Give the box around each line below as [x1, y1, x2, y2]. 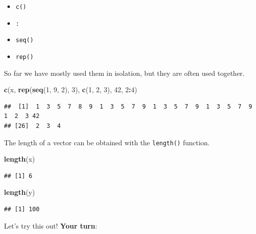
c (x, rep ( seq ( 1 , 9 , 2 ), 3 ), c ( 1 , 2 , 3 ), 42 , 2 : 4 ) [4, 84, 138, 95]
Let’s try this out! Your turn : [4, 220, 98, 231]
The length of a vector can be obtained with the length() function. [4, 137, 210, 147]
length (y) [4, 187, 35, 197]
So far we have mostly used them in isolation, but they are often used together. [4, 67, 245, 78]
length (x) [4, 154, 35, 164]
